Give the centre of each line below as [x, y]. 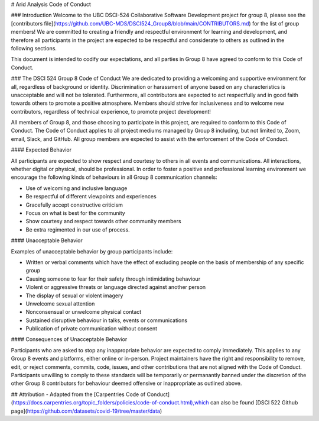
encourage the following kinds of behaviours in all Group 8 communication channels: [114, 177]
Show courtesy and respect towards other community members [103, 221]
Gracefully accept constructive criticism [74, 205]
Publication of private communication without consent [92, 329]
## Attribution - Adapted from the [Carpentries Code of [78, 394]
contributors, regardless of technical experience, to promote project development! [111, 111]
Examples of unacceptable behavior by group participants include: [92, 251]
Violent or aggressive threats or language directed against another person [116, 287]
